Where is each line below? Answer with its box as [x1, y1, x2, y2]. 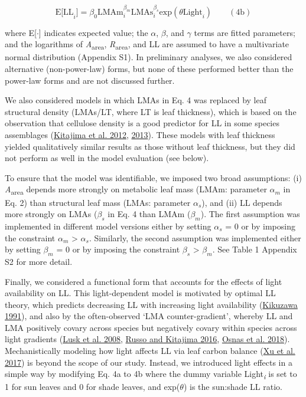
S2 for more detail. [5, 255, 73, 267]
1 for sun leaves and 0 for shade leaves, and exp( [5, 380, 180, 393]
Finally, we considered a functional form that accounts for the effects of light [5, 275, 282, 287]
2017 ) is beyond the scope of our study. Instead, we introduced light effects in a [5, 356, 292, 368]
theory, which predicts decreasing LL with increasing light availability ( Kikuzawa [5, 298, 298, 310]
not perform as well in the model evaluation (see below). [5, 152, 209, 164]
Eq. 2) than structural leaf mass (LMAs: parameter [5, 196, 191, 208]
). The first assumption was [200, 208, 300, 220]
